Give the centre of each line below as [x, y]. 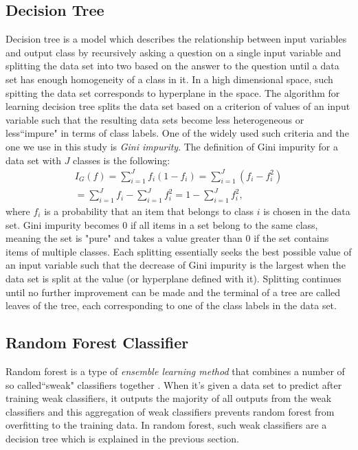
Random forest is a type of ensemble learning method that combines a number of [175, 371]
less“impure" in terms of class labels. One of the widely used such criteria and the [177, 133]
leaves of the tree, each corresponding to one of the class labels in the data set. [171, 305]
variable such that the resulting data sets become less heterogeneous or [155, 119]
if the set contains [291, 238]
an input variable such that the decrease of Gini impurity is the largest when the [176, 265]
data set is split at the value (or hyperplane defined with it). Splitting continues [174, 278]
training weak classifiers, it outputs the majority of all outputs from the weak [169, 398]
